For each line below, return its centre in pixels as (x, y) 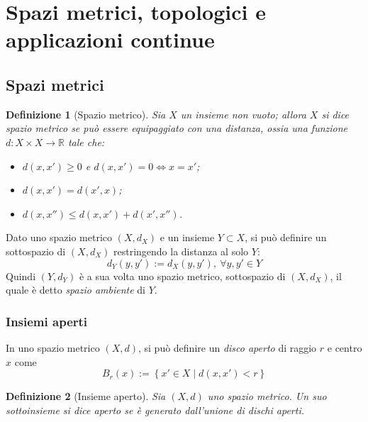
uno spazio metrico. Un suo (267, 396)
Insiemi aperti (47, 321)
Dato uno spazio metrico (59, 237)
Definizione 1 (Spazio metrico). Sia (86, 114)
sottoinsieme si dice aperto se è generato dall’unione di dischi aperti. (155, 410)
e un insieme (187, 237)
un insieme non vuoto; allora (243, 114)
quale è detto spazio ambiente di (76, 290)
